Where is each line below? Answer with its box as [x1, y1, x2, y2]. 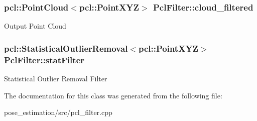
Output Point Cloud [4, 21, 66, 31]
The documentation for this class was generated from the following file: [4, 90, 222, 100]
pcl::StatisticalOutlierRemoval [4, 42, 128, 54]
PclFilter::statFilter [4, 53, 85, 66]
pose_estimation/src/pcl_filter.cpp [4, 107, 112, 117]
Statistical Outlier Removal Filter [4, 73, 107, 83]
